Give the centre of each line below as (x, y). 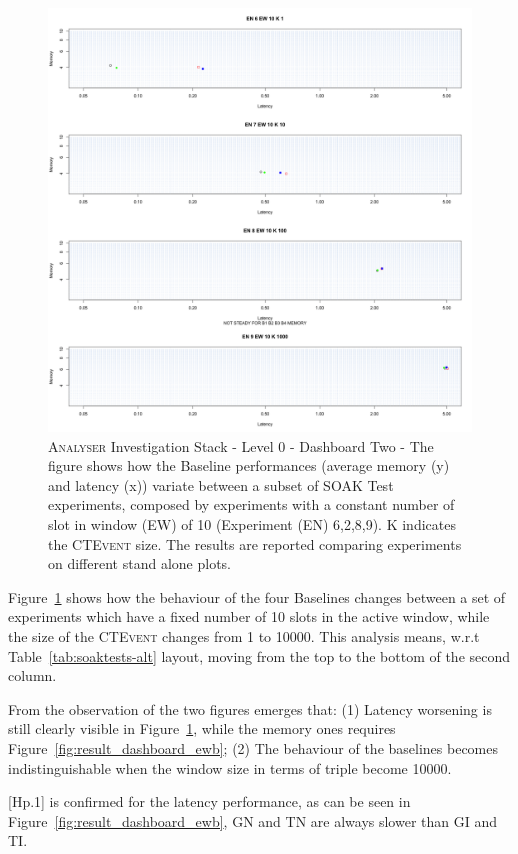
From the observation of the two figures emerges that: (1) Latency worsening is (250, 708)
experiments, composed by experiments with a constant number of (251, 504)
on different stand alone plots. (139, 563)
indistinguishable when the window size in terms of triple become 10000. (230, 767)
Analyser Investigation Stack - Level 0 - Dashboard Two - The (241, 445)
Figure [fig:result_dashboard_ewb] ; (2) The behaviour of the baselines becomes (253, 747)
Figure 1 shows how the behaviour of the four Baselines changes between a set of (257, 596)
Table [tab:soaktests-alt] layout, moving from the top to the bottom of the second (259, 655)
